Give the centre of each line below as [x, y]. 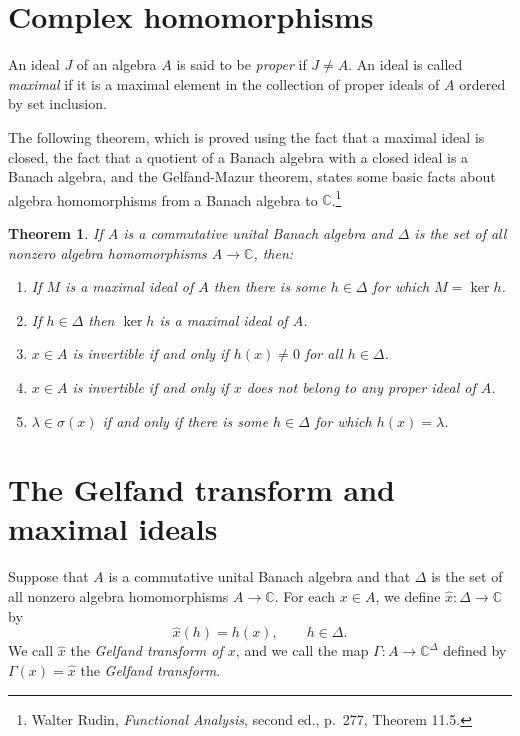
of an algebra [116, 64]
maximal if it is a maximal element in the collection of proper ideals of [224, 83]
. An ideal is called [405, 64]
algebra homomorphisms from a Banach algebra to [163, 199]
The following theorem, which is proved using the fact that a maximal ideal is [246, 136]
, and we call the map [302, 650]
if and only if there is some [185, 420]
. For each [305, 596]
